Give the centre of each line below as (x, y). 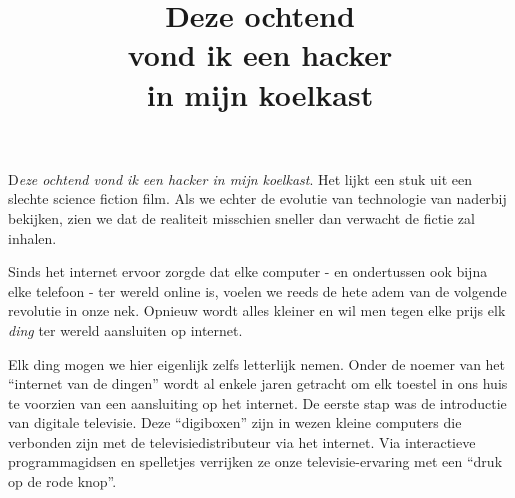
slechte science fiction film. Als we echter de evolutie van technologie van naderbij (257, 198)
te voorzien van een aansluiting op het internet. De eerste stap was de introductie (257, 402)
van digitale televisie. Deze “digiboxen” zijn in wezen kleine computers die (235, 422)
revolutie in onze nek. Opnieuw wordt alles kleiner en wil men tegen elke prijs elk (257, 310)
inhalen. (32, 237)
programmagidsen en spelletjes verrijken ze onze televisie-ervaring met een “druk (255, 461)
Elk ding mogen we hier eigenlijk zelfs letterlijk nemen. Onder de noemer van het (257, 363)
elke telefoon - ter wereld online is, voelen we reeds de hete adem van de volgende (257, 290)
